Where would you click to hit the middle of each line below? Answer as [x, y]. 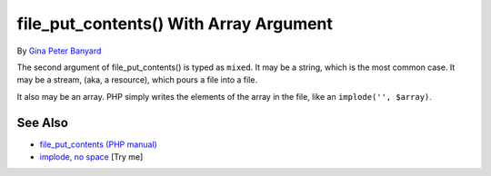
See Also [42, 122]
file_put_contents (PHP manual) [99, 144]
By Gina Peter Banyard [59, 51]
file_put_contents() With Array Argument [175, 24]
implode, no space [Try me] [91, 157]
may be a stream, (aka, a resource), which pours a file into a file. [137, 80]
